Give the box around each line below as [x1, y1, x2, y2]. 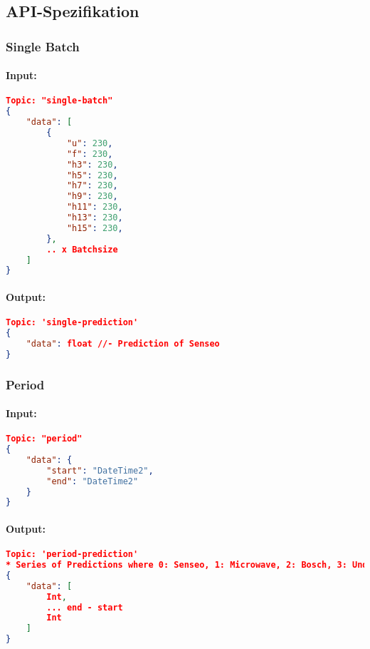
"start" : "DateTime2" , [46, 465, 154, 476]
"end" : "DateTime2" [46, 476, 139, 486]
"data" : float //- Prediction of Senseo [26, 338, 220, 349]
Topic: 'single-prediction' [6, 317, 139, 328]
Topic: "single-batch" [6, 96, 113, 106]
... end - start [46, 602, 123, 613]
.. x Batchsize [46, 244, 118, 255]
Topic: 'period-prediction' [6, 549, 139, 560]
